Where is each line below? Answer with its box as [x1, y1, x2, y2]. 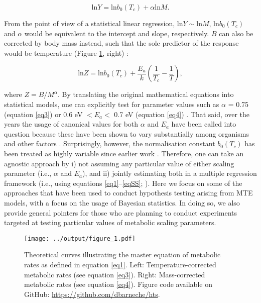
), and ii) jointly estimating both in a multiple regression [82, 168, 257, 178]
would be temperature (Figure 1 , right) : [4, 47, 129, 58]
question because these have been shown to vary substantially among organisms [4, 128, 249, 139]
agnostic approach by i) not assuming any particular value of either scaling [4, 158, 234, 168]
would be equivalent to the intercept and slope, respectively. [24, 28, 209, 38]
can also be [219, 28, 253, 38]
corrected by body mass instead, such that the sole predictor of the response [4, 38, 239, 48]
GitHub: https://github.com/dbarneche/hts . [24, 288, 160, 299]
